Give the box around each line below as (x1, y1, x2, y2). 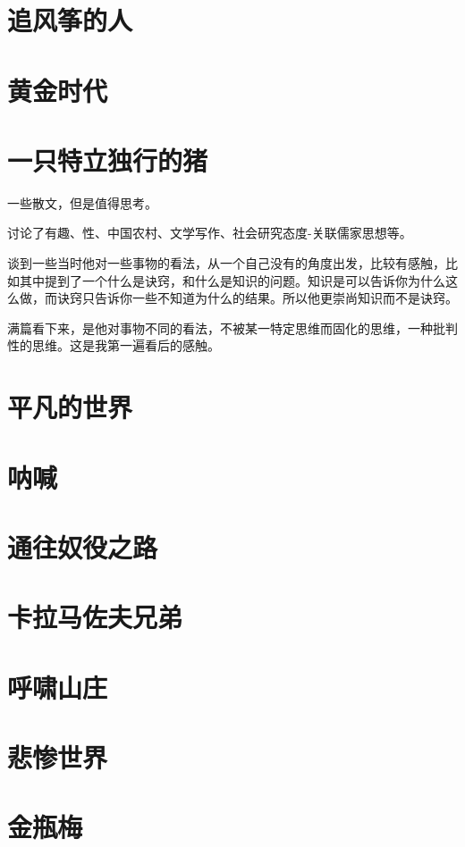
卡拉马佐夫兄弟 (7, 599, 183, 635)
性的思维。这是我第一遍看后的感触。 (7, 336, 220, 355)
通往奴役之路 (7, 528, 158, 565)
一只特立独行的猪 (7, 141, 208, 178)
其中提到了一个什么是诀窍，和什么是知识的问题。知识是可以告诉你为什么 (19, 271, 445, 289)
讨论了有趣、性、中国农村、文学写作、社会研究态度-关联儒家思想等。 (7, 223, 412, 242)
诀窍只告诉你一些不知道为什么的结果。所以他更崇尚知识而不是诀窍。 (56, 289, 458, 307)
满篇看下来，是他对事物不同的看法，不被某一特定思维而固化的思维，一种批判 (7, 318, 458, 337)
